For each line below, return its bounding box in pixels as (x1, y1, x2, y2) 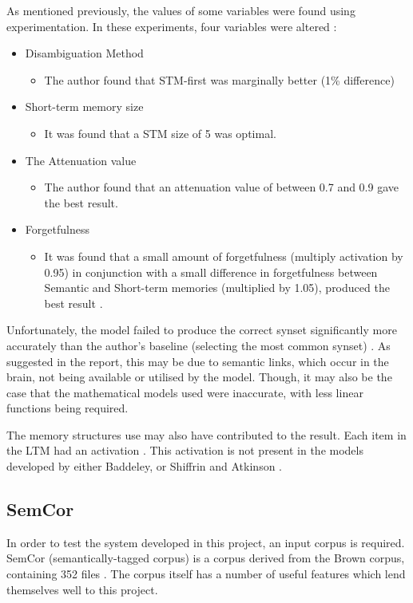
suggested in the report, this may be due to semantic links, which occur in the (6, 353, 389, 369)
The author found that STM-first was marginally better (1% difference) (44, 71, 395, 88)
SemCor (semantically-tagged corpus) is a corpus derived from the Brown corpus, (6, 550, 405, 566)
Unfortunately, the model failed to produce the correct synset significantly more (6, 321, 397, 338)
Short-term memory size (25, 98, 144, 115)
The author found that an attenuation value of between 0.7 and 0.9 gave (44, 179, 399, 195)
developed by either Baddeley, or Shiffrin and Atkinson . (6, 458, 283, 475)
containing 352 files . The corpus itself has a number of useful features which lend (6, 566, 406, 582)
